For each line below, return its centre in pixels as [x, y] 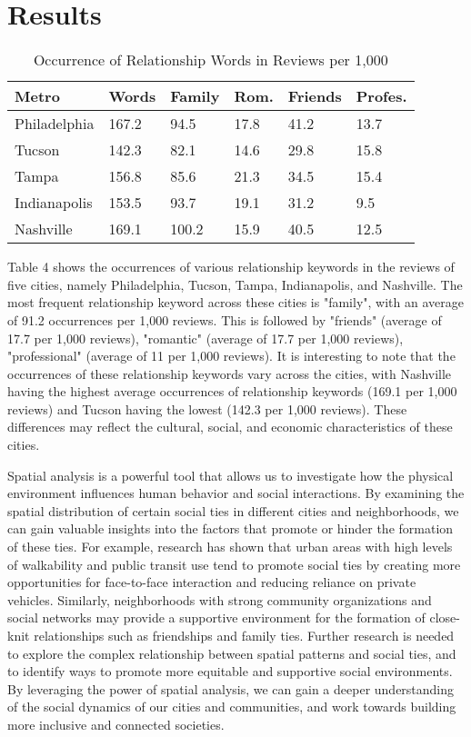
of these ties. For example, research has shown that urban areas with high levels [230, 547]
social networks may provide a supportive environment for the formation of [216, 617]
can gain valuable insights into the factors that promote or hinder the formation [230, 528]
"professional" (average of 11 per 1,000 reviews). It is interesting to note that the [231, 356]
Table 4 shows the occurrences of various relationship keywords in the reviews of [231, 267]
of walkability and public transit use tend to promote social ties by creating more [234, 564]
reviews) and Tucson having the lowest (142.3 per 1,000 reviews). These [207, 408]
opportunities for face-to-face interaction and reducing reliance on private [212, 582]
